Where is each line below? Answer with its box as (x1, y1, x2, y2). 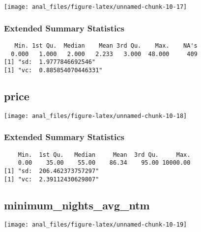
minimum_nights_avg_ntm (4, 197, 150, 212)
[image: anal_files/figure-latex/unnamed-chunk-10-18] (4, 112, 187, 119)
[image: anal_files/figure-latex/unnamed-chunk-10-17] (4, 3, 187, 10)
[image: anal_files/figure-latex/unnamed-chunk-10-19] (4, 221, 187, 229)
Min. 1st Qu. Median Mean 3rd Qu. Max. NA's (14, 42, 198, 49)
